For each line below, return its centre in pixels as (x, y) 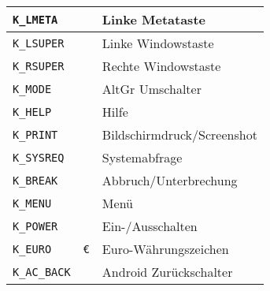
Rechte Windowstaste (161, 66)
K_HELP (32, 112)
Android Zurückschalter (167, 272)
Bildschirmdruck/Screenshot (179, 134)
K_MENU (32, 203)
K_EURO (32, 249)
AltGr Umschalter (152, 89)
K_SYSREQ (39, 157)
